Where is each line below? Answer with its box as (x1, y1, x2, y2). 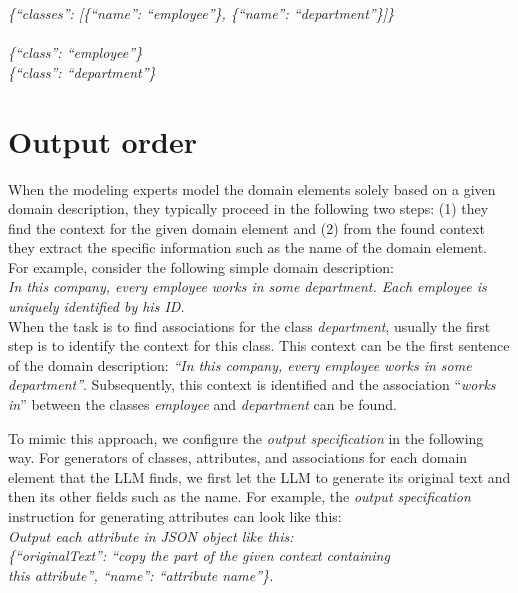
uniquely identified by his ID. (8, 296, 185, 317)
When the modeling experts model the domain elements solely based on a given (8, 178, 496, 199)
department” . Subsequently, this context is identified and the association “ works (8, 374, 496, 395)
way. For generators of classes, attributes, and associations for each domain (8, 447, 468, 468)
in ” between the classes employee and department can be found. (8, 394, 397, 415)
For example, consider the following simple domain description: (8, 256, 394, 277)
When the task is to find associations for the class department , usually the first (8, 315, 491, 336)
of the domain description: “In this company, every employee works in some (8, 354, 472, 375)
